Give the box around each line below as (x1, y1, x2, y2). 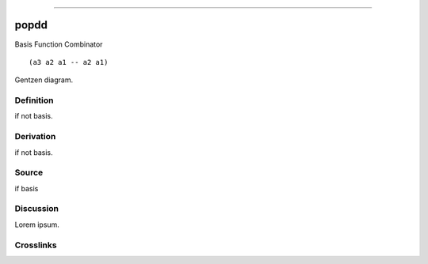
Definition (14, 95, 54, 106)
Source (14, 167, 44, 178)
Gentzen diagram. (14, 75, 74, 85)
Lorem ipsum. (14, 220, 59, 229)
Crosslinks (14, 239, 57, 251)
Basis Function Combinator (14, 40, 103, 49)
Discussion (14, 203, 59, 214)
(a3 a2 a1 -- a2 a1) (29, 58, 109, 66)
